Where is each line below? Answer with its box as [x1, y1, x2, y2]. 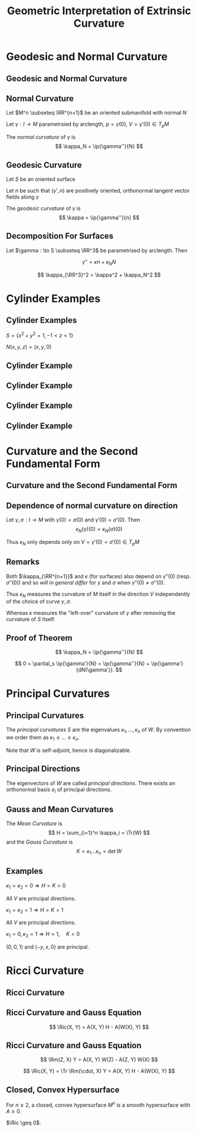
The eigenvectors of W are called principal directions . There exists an [6, 779, 176, 787]
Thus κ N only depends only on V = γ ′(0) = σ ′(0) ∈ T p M [6, 539, 140, 547]
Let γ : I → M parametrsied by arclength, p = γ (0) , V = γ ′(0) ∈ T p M [6, 121, 169, 129]
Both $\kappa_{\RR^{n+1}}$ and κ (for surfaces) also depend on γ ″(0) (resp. [6, 572, 191, 580]
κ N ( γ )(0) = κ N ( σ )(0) [75, 526, 123, 534]
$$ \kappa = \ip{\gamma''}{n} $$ [58, 214, 140, 221]
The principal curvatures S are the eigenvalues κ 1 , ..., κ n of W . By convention [6, 726, 191, 735]
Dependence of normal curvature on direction [6, 501, 178, 511]
